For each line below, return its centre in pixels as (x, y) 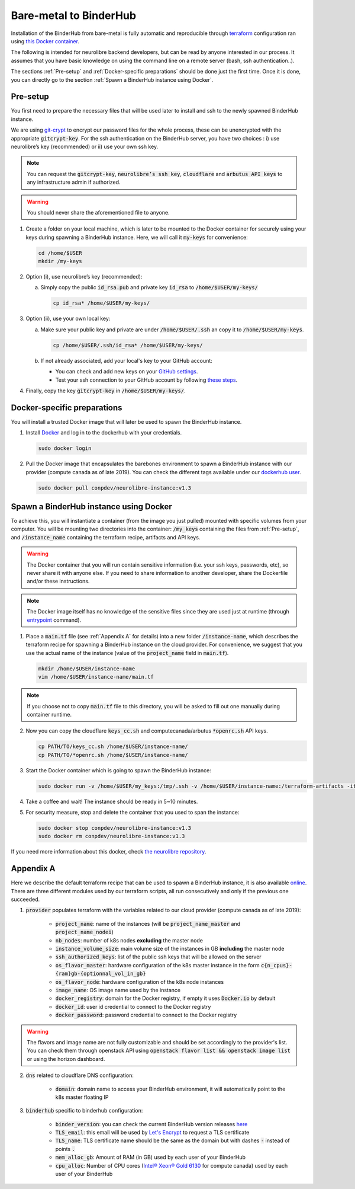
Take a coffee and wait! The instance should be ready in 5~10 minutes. (112, 801)
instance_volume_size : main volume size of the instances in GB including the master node (170, 949)
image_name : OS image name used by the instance (118, 990)
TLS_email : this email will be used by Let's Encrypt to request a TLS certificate (152, 1133)
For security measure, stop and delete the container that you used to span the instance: (133, 813)
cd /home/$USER (60, 253)
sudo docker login (65, 448)
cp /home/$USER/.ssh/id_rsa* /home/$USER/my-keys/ (128, 345)
